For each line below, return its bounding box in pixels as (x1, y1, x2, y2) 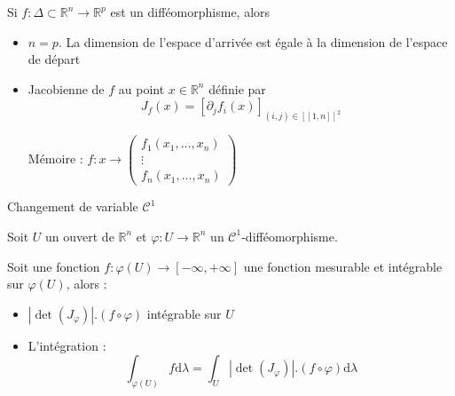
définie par (208, 79, 266, 98)
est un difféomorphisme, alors (110, 3, 271, 20)
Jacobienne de (27, 79, 105, 98)
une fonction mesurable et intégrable (243, 257, 443, 275)
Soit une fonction (7, 257, 100, 275)
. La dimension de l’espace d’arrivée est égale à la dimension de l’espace (58, 32, 448, 51)
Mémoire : (27, 149, 83, 168)
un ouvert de (45, 226, 114, 245)
